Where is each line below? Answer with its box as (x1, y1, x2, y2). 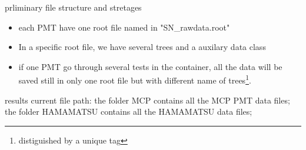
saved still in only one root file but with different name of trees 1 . (18, 72, 251, 86)
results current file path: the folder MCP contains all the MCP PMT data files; (5, 94, 290, 106)
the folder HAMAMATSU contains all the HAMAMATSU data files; (5, 105, 252, 118)
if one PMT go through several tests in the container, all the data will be (18, 60, 282, 72)
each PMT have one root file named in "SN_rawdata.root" (18, 21, 230, 33)
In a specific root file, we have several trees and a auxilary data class (18, 41, 266, 53)
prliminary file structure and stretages (5, 1, 142, 13)
